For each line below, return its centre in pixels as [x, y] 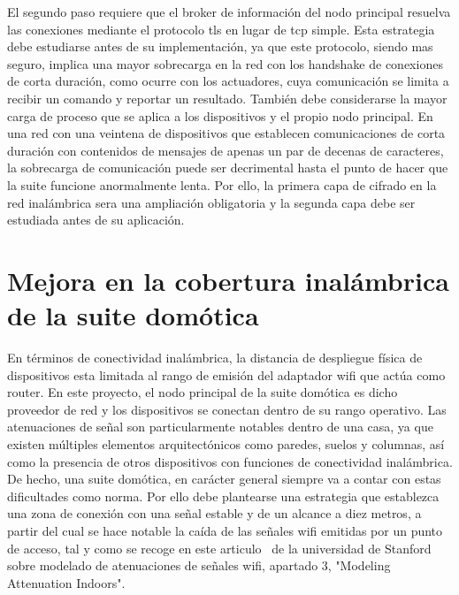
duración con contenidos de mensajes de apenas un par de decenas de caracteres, [226, 150]
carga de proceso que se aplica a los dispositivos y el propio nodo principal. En [220, 115]
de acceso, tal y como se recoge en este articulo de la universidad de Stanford [219, 548]
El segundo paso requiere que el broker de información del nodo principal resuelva [229, 11]
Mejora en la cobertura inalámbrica [228, 280]
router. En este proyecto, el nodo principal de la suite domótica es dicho [203, 392]
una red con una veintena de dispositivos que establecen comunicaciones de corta [226, 133]
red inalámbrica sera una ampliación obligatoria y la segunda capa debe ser [211, 202]
